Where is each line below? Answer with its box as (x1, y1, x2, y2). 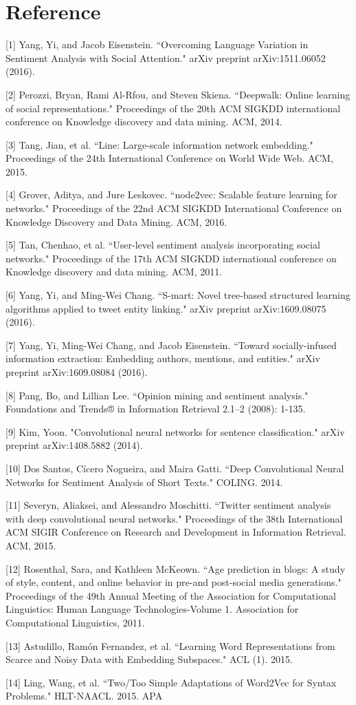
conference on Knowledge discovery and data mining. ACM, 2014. (5, 114, 282, 129)
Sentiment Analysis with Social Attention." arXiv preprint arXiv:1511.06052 (5, 50, 326, 65)
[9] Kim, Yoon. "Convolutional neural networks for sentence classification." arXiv (5, 424, 345, 439)
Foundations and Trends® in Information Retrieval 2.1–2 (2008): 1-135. (5, 401, 306, 416)
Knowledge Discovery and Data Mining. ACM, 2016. (5, 214, 227, 229)
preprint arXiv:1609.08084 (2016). (5, 365, 148, 379)
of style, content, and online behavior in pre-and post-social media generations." (5, 575, 342, 589)
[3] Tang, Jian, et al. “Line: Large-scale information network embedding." (5, 137, 313, 151)
